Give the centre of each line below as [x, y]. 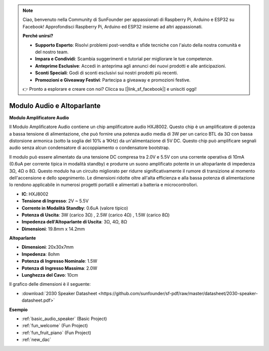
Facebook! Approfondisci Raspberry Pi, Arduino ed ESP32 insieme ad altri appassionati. [113, 26]
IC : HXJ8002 [35, 194]
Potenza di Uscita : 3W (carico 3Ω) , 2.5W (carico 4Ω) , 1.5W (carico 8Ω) [96, 215]
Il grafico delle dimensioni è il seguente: [50, 284]
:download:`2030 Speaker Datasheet [59, 293]
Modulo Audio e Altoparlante [55, 105]
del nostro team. [52, 52]
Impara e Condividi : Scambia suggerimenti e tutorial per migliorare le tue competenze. [124, 59]
